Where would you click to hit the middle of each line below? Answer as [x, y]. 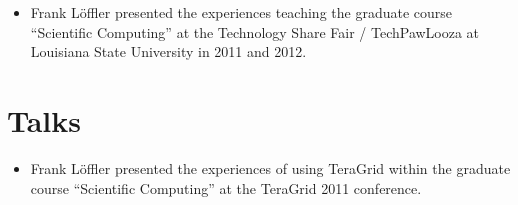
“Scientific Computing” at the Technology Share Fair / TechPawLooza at [255, 31]
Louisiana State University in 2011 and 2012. [168, 51]
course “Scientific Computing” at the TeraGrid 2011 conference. [226, 187]
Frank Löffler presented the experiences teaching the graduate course [241, 12]
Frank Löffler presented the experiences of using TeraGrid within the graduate [270, 167]
